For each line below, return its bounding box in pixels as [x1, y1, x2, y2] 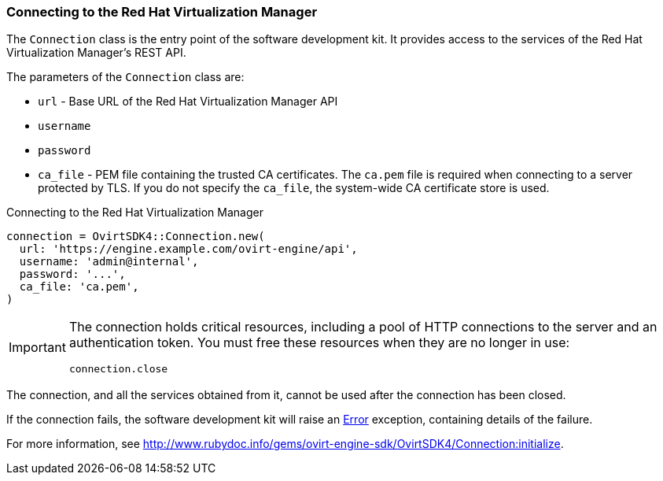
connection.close [68, 363, 168, 376]
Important [9, 339, 66, 355]
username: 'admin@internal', [19, 255, 199, 268]
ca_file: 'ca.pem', [19, 280, 139, 294]
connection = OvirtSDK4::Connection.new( [6, 230, 265, 243]
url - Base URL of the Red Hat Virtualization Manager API [38, 94, 338, 109]
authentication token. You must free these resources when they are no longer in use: [68, 335, 570, 351]
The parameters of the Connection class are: [6, 70, 245, 84]
